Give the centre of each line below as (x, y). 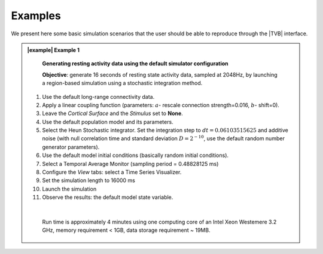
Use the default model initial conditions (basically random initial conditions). (135, 155)
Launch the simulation (69, 189)
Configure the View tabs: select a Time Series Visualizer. (112, 172)
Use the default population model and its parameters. (108, 122)
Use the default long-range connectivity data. (98, 96)
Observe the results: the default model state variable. (108, 197)
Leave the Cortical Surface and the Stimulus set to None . (113, 113)
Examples (36, 16)
